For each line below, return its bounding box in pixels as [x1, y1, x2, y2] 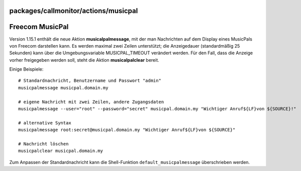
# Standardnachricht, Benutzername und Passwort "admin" [18, 78, 162, 84]
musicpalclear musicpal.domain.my [18, 148, 103, 154]
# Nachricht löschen [18, 141, 69, 146]
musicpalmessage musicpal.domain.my [18, 85, 109, 90]
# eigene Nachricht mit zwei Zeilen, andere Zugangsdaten [18, 99, 164, 105]
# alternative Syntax [18, 120, 71, 125]
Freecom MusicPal [9, 23, 69, 31]
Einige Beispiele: [9, 66, 44, 72]
